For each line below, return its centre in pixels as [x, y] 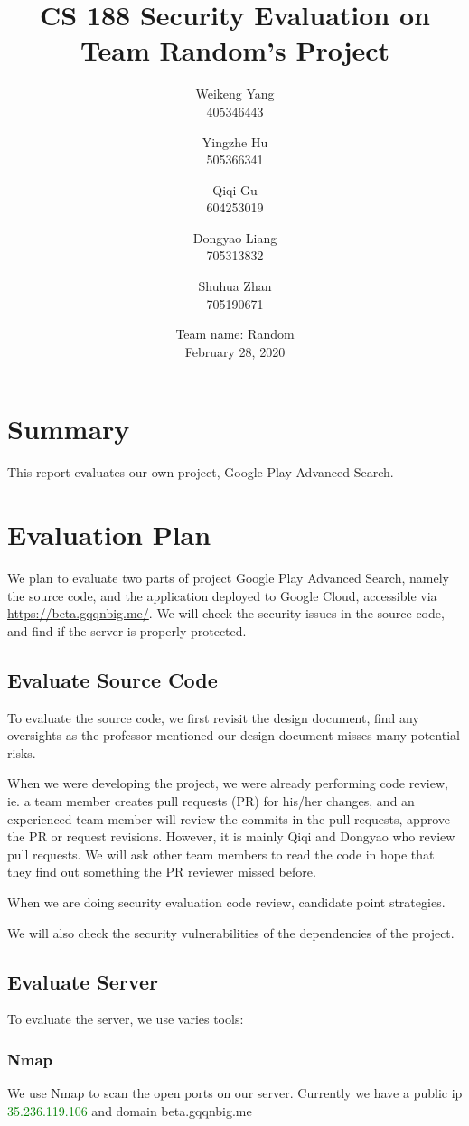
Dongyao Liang [235, 237]
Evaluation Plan [109, 535]
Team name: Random [235, 334]
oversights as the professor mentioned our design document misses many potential [234, 735]
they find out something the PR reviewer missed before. [162, 872]
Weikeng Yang [235, 94]
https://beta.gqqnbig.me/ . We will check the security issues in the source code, [226, 613]
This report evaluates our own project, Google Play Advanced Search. [201, 472]
